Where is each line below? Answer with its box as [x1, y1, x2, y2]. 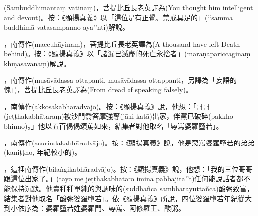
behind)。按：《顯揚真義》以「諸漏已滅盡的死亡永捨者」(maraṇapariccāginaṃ [4, 48, 251, 59]
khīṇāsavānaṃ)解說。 [4, 58, 71, 68]
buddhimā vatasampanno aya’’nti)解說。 [4, 22, 129, 32]
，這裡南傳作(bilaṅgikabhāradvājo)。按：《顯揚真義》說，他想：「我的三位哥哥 [4, 163, 253, 174]
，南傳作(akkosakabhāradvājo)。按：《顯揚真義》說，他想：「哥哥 [4, 101, 211, 111]
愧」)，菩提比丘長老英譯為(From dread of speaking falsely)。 [4, 84, 193, 95]
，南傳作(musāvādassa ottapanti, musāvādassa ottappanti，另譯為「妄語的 [4, 74, 237, 85]
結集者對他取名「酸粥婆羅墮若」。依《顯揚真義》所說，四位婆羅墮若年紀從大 [4, 193, 252, 203]
